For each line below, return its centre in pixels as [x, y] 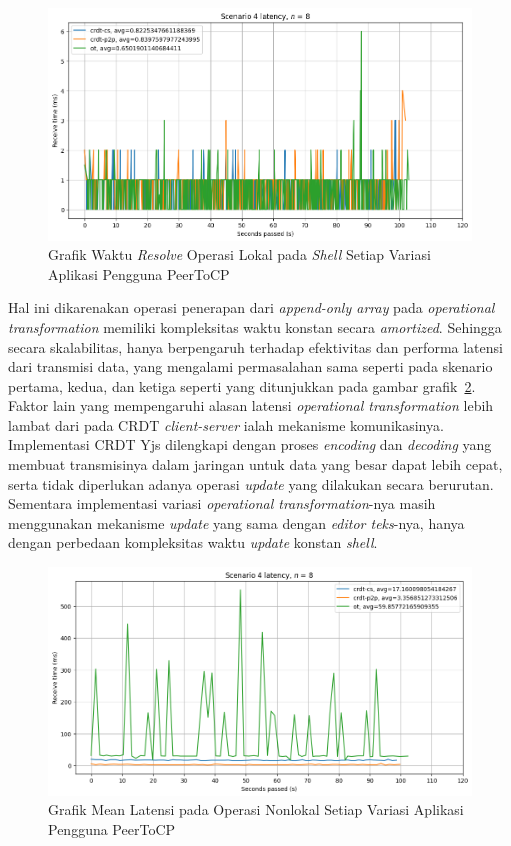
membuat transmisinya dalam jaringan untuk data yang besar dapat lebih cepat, [255, 464]
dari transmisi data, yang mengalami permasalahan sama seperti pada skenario [250, 366]
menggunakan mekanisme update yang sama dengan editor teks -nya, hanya [236, 522]
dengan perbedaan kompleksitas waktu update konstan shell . [193, 542]
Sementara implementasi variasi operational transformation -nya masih [222, 503]
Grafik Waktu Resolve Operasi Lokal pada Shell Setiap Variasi [239, 254]
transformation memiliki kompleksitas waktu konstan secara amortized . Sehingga [255, 326]
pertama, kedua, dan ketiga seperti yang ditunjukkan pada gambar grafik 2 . [242, 385]
